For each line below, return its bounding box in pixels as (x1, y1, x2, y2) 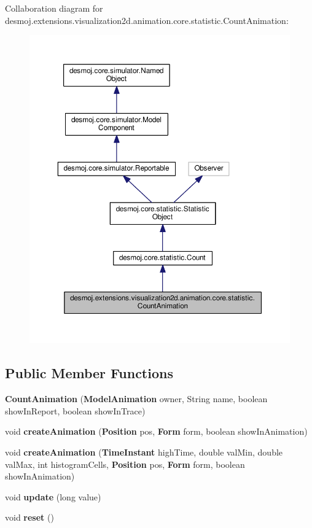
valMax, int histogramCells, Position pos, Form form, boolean (5, 457, 245, 470)
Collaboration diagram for (5, 2, 103, 14)
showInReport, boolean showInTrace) (5, 404, 146, 417)
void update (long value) (5, 490, 101, 503)
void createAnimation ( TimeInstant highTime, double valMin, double (5, 446, 283, 459)
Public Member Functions (5, 363, 173, 382)
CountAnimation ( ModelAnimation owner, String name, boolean (5, 392, 268, 405)
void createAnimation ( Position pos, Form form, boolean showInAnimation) (5, 425, 308, 438)
